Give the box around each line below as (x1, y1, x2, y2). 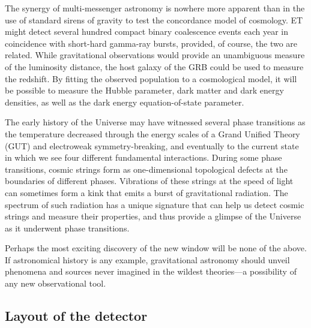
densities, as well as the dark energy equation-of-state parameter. (5, 95, 244, 108)
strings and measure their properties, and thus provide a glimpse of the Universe (5, 210, 301, 222)
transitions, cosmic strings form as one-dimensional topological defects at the (5, 163, 288, 175)
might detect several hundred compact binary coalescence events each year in (5, 25, 289, 38)
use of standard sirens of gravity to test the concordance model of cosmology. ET (5, 13, 303, 26)
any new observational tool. (5, 277, 106, 290)
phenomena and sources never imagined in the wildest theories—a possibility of (5, 265, 297, 278)
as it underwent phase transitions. (5, 221, 130, 234)
